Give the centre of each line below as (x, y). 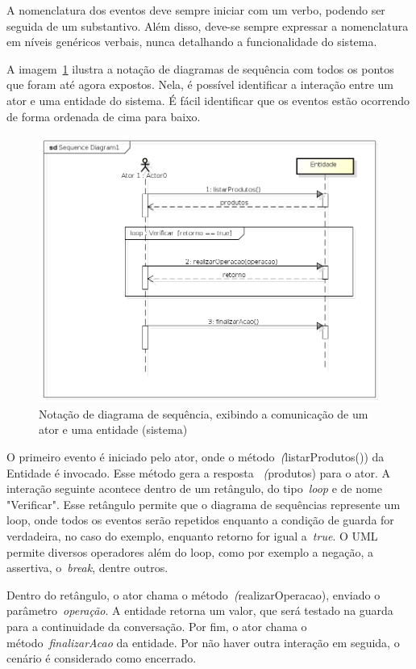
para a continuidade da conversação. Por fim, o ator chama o (157, 626)
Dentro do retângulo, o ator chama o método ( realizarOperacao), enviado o (193, 594)
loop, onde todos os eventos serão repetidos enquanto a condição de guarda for (200, 520)
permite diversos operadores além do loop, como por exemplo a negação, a (190, 551)
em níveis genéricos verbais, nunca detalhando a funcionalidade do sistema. (192, 42)
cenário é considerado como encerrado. (102, 658)
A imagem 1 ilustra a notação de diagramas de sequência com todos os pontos (200, 68)
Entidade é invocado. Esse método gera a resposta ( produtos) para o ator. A (199, 472)
